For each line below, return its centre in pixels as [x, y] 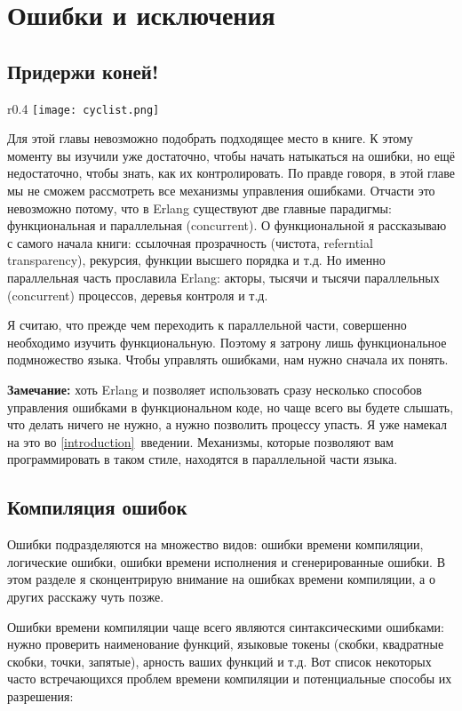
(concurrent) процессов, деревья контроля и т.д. [138, 295]
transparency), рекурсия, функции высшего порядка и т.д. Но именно [196, 260]
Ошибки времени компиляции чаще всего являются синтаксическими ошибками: [226, 626]
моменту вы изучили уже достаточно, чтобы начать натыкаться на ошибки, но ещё [231, 155]
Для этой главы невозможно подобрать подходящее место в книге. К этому [210, 138]
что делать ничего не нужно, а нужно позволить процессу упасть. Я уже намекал [227, 424]
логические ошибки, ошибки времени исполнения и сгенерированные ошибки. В [226, 561]
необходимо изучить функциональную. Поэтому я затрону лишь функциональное [227, 342]
